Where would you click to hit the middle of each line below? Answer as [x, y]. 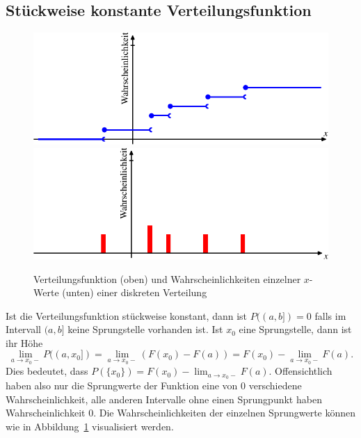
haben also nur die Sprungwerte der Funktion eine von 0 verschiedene [154, 385]
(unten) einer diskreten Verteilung [135, 292]
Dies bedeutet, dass [47, 371]
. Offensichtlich [300, 371]
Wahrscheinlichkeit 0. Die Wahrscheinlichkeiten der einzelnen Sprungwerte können [181, 413]
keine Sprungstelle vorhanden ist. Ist [145, 329]
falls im [330, 315]
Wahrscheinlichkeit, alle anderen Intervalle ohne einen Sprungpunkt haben [164, 399]
